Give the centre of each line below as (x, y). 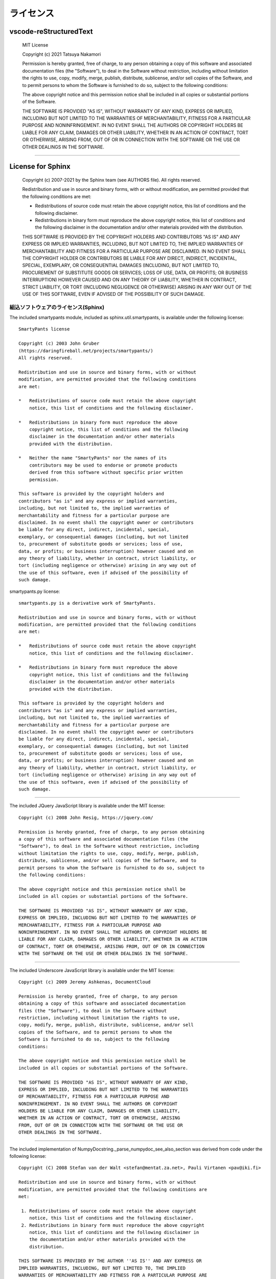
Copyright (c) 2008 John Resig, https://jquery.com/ (86, 818)
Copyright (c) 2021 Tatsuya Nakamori (62, 54)
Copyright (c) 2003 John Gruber (59, 344)
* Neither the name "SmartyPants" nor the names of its (93, 458)
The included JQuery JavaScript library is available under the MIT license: (87, 806)
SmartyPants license (44, 329)
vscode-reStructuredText (51, 31)
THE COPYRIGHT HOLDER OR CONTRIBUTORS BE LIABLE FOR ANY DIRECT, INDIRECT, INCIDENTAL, (130, 258)
